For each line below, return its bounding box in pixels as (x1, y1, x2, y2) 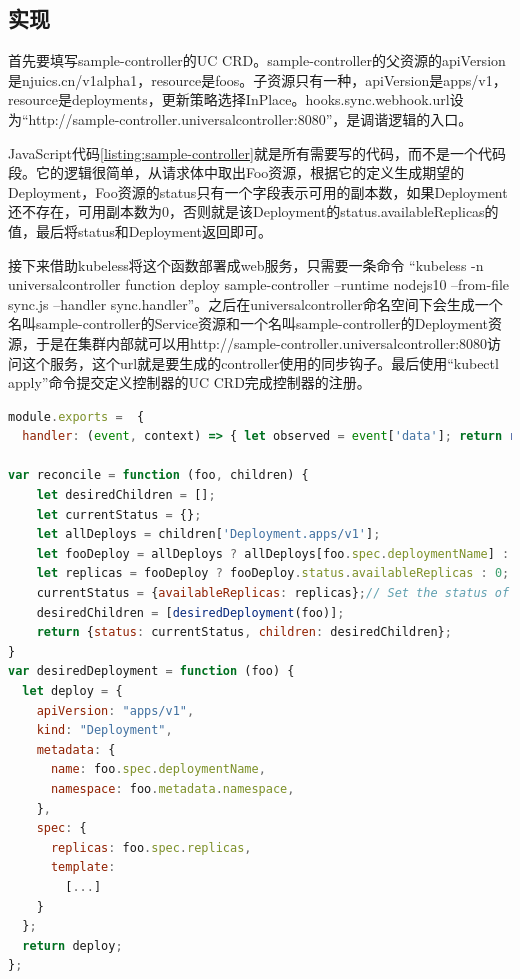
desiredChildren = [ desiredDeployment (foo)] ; (36, 605, 345, 620)
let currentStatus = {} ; (36, 507, 202, 522)
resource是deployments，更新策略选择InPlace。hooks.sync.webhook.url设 (8, 89, 464, 110)
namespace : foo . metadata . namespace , (50, 781, 295, 796)
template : (50, 860, 116, 875)
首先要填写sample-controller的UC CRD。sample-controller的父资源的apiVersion (8, 50, 506, 71)
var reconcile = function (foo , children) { (8, 468, 309, 483)
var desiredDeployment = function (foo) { (8, 664, 295, 679)
